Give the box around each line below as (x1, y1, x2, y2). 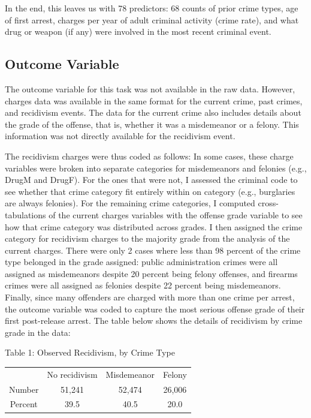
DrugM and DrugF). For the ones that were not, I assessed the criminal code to (5, 173, 298, 186)
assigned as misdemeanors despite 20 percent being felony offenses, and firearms (5, 267, 298, 279)
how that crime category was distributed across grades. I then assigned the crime (5, 220, 303, 233)
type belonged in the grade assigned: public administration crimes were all (5, 255, 278, 268)
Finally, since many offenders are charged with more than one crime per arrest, (5, 291, 295, 303)
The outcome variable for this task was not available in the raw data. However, (5, 82, 295, 95)
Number (9, 383, 39, 395)
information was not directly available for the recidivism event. (5, 130, 235, 142)
